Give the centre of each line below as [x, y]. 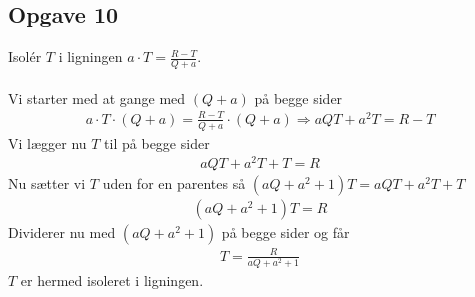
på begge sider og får [285, 232]
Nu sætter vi [47, 183]
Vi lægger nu [47, 142]
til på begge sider [157, 142]
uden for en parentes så [174, 183]
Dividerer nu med [62, 232]
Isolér [25, 56]
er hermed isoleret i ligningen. [112, 280]
